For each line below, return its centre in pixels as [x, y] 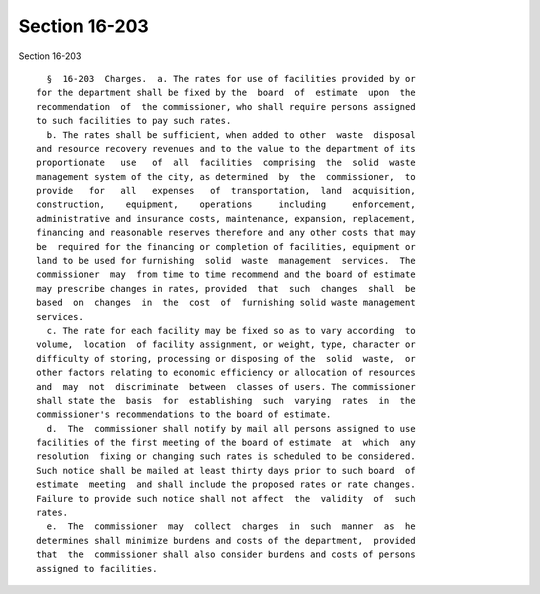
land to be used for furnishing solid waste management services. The [226, 261]
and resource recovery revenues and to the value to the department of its [226, 148]
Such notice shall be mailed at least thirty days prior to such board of [226, 470]
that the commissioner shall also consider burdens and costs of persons [226, 554]
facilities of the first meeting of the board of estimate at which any [226, 443]
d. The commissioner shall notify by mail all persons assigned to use [231, 428]
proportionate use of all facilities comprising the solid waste [226, 163]
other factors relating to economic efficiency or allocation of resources [226, 373]
